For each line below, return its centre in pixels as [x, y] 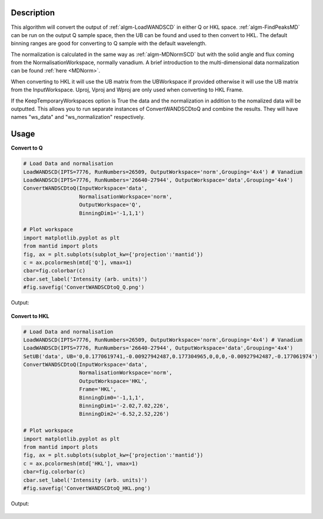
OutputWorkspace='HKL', [113, 381]
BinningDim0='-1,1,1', [112, 397]
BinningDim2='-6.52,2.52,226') [124, 414]
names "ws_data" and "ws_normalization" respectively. [78, 117]
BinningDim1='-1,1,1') [112, 213]
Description [33, 13]
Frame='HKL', [98, 389]
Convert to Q [27, 148]
